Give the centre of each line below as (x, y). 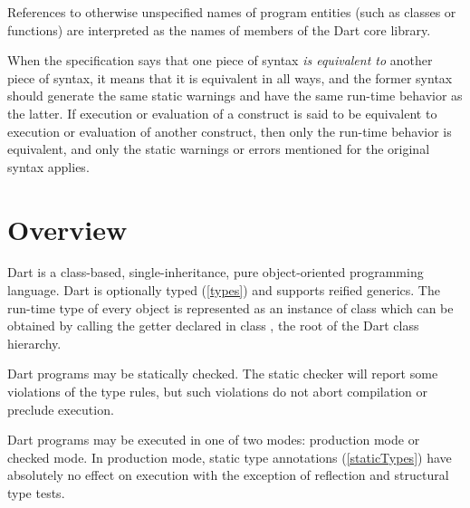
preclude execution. (61, 409)
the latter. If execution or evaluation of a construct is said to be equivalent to (222, 113)
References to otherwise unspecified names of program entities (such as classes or (232, 12)
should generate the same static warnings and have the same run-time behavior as (235, 96)
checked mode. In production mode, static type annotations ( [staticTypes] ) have (230, 457)
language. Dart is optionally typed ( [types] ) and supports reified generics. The (224, 290)
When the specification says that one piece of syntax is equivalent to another (220, 60)
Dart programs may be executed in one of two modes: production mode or (214, 440)
